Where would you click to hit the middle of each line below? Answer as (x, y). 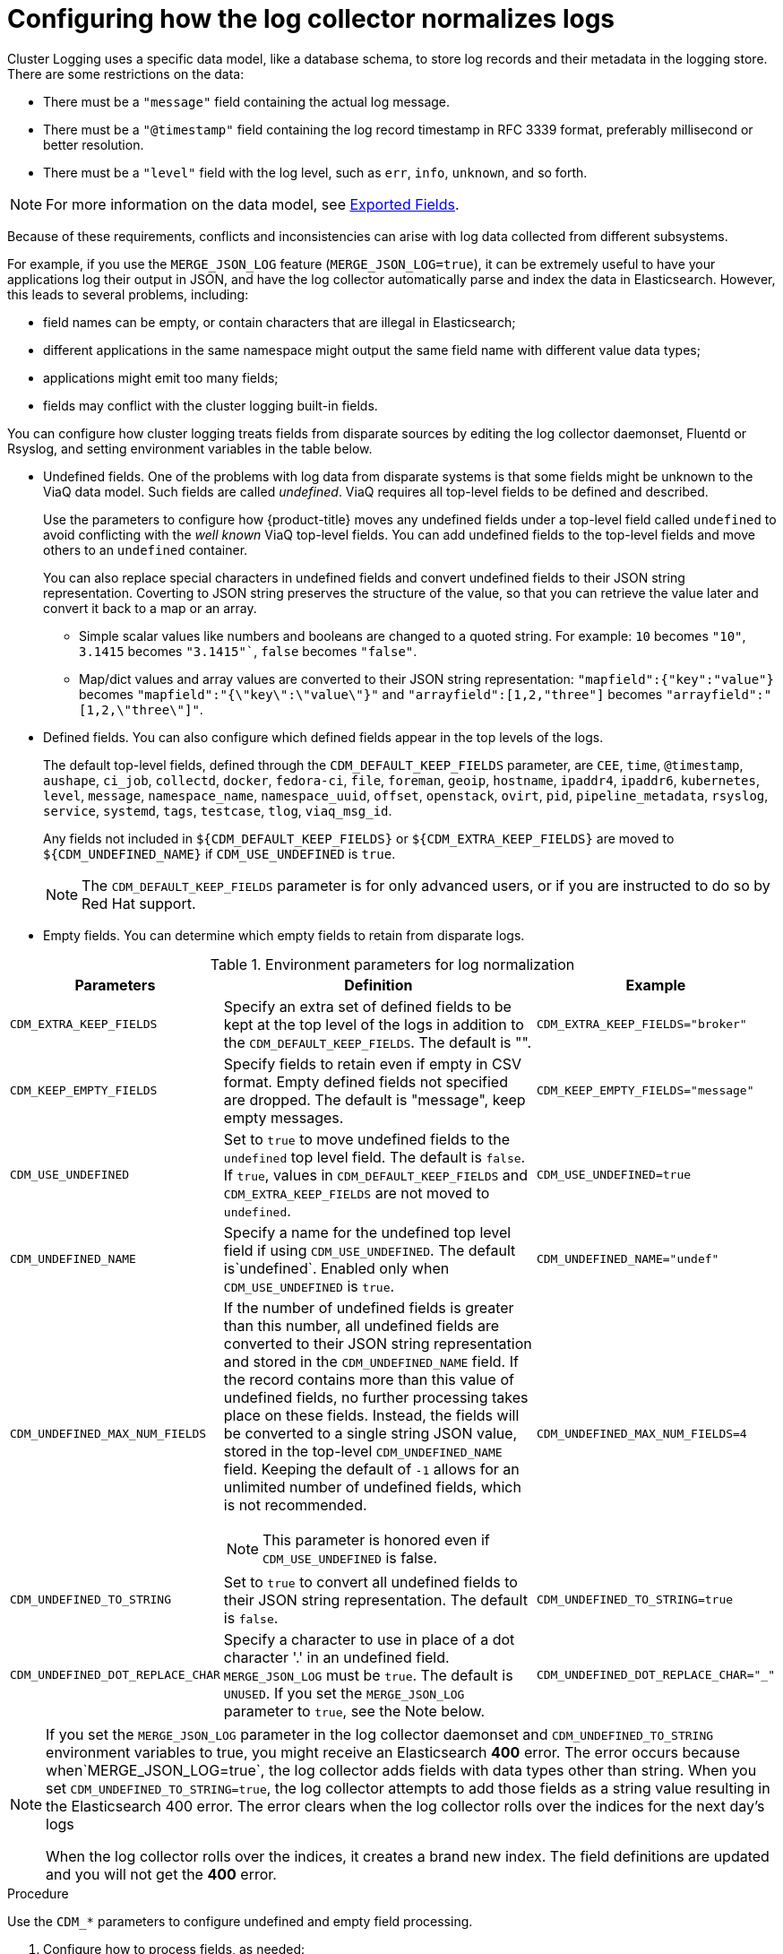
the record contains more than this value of (369, 1379)
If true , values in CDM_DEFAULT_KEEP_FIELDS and (376, 1175)
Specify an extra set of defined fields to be (367, 1006)
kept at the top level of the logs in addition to (374, 1024)
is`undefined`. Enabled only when (336, 1268)
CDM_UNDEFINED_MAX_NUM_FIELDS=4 (641, 1434)
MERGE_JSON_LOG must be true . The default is (368, 1675)
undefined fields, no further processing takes (376, 1397)
